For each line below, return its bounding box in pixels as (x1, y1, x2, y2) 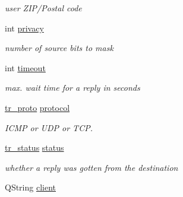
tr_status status (5, 141, 64, 154)
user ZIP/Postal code (5, 2, 82, 14)
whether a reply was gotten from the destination (5, 161, 178, 173)
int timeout (5, 61, 46, 74)
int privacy (5, 21, 44, 34)
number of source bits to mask (5, 42, 113, 54)
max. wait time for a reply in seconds (5, 81, 140, 94)
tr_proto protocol (5, 101, 70, 113)
